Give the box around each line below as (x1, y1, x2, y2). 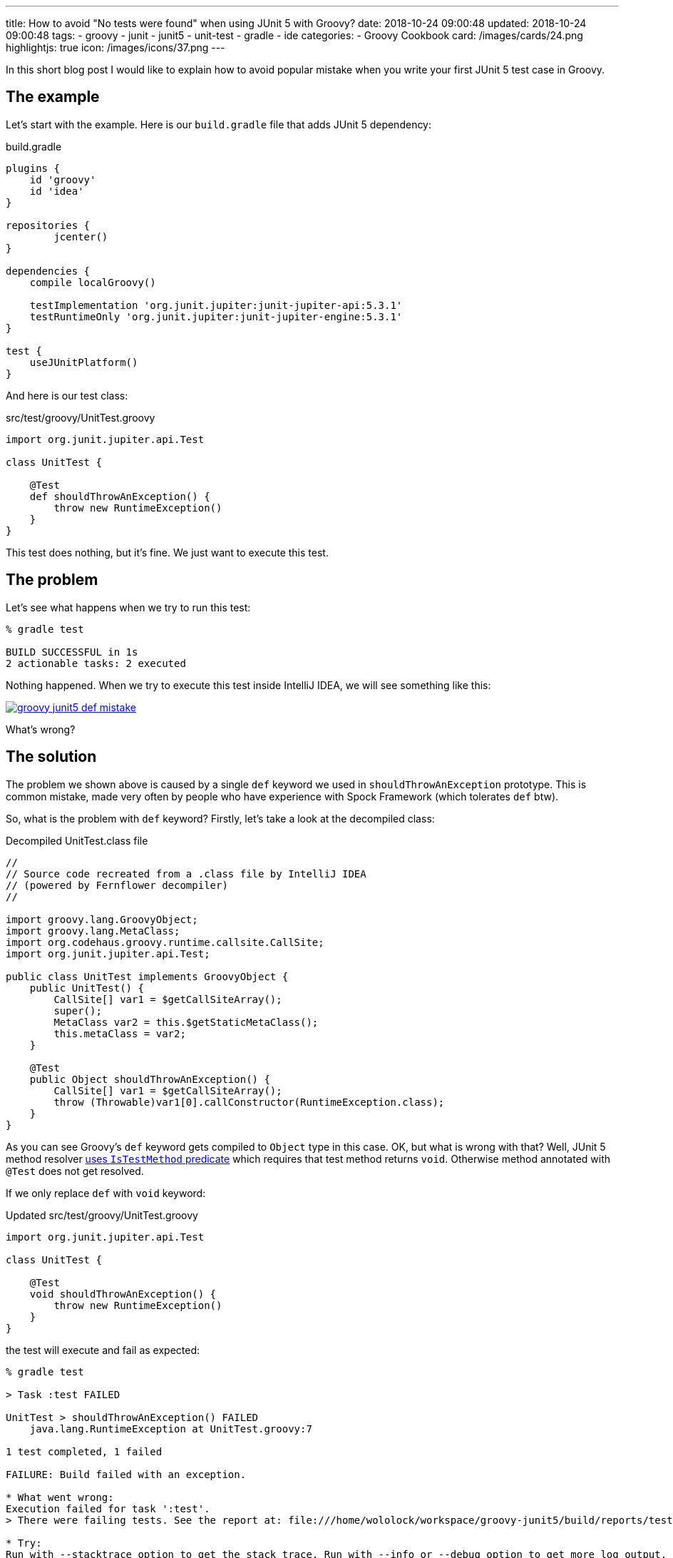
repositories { (6, 219, 91, 231)
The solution (6, 748, 97, 766)
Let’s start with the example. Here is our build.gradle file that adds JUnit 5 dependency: (6, 118, 432, 131)
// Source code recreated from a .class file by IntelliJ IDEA (6, 867, 366, 880)
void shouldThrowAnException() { (29, 1288, 217, 1300)
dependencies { (6, 265, 91, 277)
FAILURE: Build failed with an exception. (6, 1468, 247, 1480)
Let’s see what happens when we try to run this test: (6, 601, 251, 613)
